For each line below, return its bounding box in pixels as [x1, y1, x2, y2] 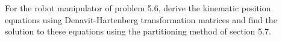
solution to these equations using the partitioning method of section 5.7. [5, 25, 271, 37]
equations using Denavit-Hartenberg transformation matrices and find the [5, 13, 277, 26]
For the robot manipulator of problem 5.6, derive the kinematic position [5, 2, 271, 14]
